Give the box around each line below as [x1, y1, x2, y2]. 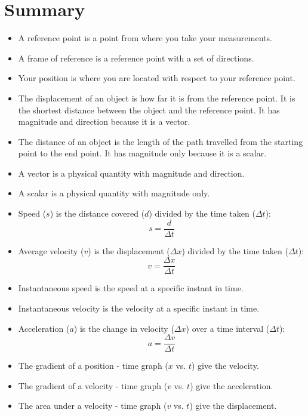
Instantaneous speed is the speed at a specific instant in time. [18, 282, 244, 294]
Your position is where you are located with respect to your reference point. [18, 72, 295, 84]
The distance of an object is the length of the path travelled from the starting [18, 135, 303, 147]
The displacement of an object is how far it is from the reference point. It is [18, 91, 295, 104]
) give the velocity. [192, 359, 259, 372]
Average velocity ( [18, 244, 84, 257]
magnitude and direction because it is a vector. [18, 115, 190, 128]
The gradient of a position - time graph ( [18, 359, 168, 372]
